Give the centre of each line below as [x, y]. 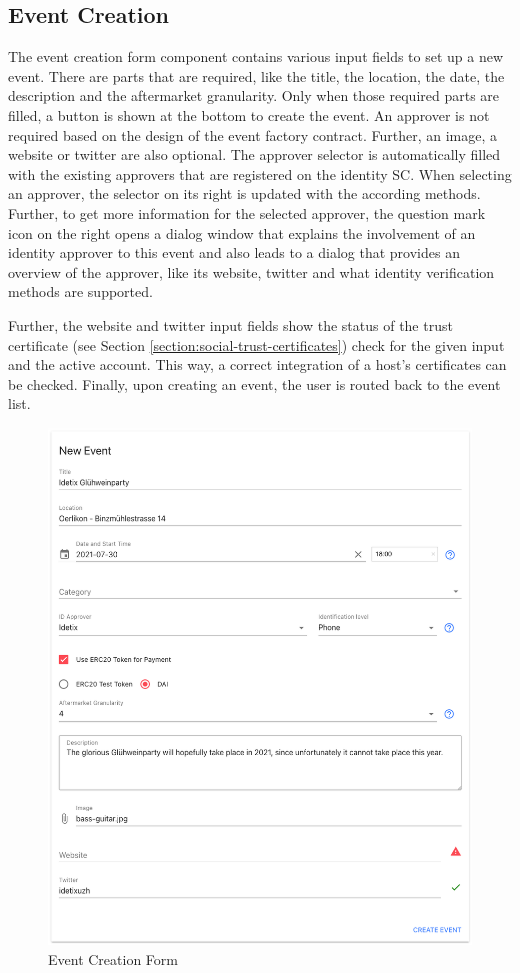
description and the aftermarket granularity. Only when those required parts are [254, 95]
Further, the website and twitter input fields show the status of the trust [230, 324]
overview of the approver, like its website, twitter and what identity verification [251, 271]
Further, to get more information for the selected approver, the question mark [247, 212]
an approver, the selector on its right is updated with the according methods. [244, 193]
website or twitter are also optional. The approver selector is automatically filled [254, 154]
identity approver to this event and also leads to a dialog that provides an [234, 252]
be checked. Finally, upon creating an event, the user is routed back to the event [254, 383]
